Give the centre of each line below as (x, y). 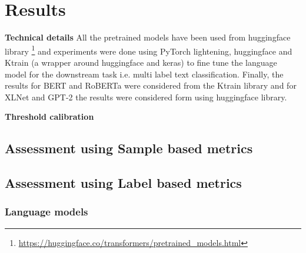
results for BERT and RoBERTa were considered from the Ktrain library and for (151, 85)
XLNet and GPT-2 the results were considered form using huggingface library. (146, 97)
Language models (46, 212)
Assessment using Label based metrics (123, 183)
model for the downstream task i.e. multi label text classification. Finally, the (144, 74)
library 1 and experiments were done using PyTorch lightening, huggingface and (149, 50)
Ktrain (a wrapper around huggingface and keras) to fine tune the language (141, 62)
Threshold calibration (49, 117)
